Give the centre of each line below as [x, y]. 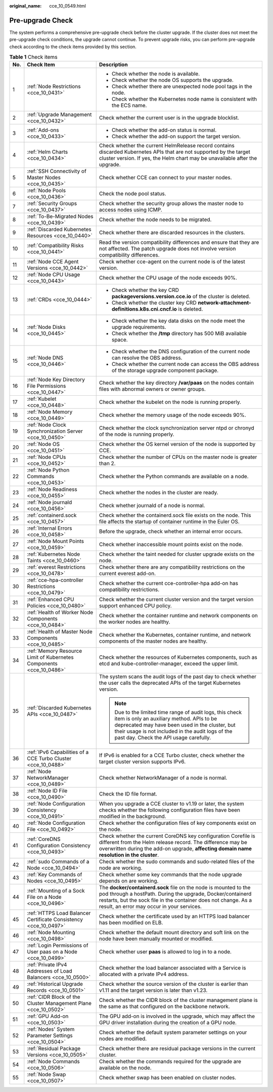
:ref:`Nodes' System [51, 1029]
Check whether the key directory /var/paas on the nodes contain [176, 383]
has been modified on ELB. [131, 922]
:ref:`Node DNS [45, 358]
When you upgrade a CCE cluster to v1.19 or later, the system [172, 804]
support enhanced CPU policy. [135, 606]
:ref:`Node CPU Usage [54, 275]
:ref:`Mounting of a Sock [56, 891]
